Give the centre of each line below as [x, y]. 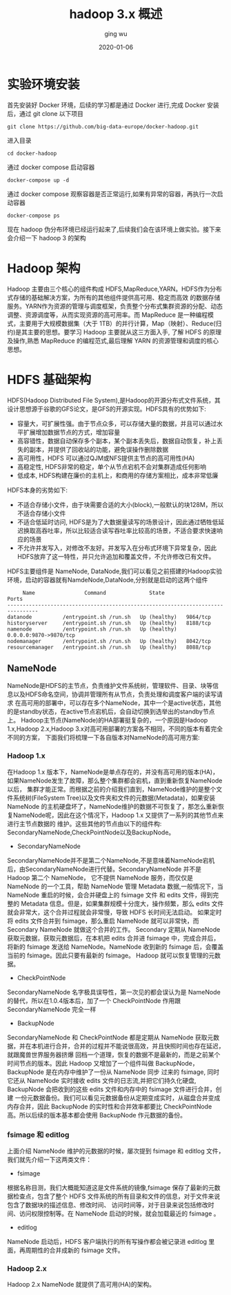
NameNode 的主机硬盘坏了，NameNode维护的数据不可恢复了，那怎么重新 [113, 806]
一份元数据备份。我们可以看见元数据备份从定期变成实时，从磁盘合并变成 [118, 1097]
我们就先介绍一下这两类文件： [49, 1159]
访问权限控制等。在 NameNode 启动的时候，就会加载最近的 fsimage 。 [119, 1214]
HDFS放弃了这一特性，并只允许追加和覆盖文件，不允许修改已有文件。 [116, 556]
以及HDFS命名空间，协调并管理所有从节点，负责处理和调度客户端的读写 [115, 694]
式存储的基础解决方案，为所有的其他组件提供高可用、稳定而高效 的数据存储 [114, 297]
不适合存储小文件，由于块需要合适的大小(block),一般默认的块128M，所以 [120, 504]
